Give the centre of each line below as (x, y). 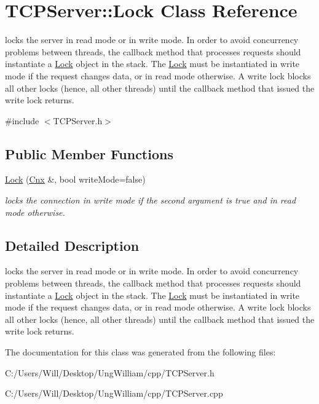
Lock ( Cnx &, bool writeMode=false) (75, 179)
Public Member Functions (89, 153)
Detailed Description (72, 245)
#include (22, 120)
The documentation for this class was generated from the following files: (140, 352)
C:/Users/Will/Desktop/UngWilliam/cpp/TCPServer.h (110, 372)
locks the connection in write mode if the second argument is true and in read (151, 200)
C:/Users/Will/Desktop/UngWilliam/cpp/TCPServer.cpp (114, 393)
